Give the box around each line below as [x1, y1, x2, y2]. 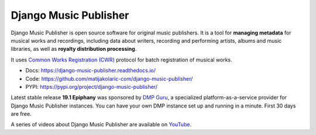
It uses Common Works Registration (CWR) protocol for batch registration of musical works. [11, 56, 232, 63]
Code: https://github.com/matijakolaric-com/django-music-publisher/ [25, 75, 193, 82]
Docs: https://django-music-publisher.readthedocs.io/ [25, 67, 156, 74]
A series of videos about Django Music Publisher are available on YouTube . [11, 121, 192, 128]
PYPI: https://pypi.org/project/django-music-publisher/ [25, 83, 158, 90]
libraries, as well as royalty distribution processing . [11, 46, 137, 53]
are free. [11, 110, 32, 117]
